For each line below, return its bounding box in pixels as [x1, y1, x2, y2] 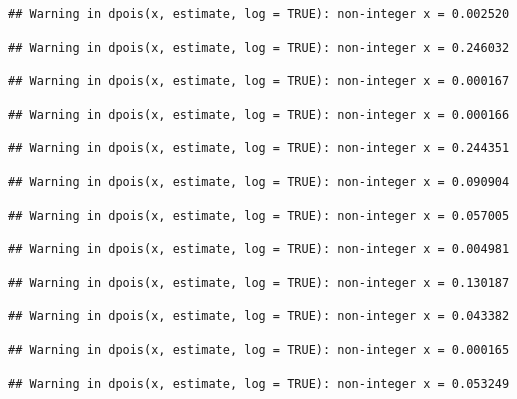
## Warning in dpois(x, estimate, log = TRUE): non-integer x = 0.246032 [8, 40, 510, 55]
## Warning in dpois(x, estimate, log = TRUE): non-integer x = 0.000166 [8, 107, 510, 122]
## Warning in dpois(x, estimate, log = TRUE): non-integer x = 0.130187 [8, 275, 510, 290]
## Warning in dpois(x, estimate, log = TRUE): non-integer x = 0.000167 [8, 74, 510, 89]
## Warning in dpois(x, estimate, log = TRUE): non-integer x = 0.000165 [8, 342, 510, 357]
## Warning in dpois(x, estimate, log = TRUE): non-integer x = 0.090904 [8, 174, 510, 189]
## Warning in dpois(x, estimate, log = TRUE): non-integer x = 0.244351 [8, 141, 510, 156]
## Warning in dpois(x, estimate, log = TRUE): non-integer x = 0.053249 [8, 376, 510, 391]
